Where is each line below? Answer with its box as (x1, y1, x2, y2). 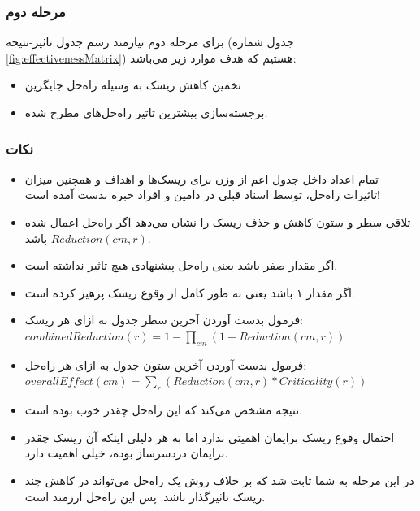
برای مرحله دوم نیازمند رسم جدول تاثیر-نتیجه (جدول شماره (6, 33, 294, 50)
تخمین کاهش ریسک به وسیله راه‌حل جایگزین (24, 76, 241, 93)
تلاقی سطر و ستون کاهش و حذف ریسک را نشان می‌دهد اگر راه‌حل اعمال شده (24, 214, 411, 230)
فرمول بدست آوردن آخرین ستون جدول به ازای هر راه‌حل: (24, 356, 307, 373)
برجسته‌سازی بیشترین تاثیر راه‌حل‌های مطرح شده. (24, 104, 268, 120)
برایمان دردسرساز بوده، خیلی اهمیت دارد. (24, 444, 228, 461)
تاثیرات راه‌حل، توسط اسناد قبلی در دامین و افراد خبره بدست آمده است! (24, 186, 380, 203)
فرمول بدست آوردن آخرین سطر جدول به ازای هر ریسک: (24, 311, 304, 328)
